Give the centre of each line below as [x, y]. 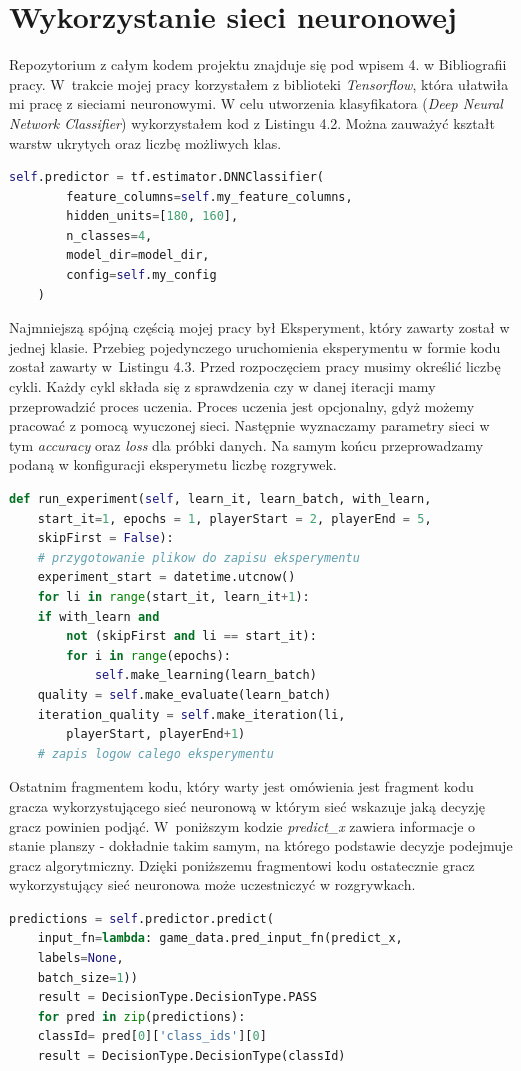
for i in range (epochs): [148, 655]
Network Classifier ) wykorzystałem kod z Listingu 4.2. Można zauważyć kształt [252, 122]
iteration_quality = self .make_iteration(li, [191, 714]
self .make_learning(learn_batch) [205, 675]
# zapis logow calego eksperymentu [155, 753]
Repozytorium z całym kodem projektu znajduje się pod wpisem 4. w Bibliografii [258, 64]
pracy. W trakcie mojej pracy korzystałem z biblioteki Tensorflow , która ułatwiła [259, 83]
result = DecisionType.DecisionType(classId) [191, 1056]
